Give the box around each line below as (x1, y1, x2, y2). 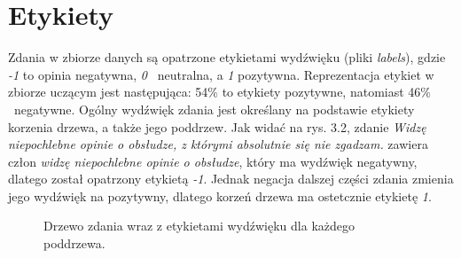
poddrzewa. (43, 234, 105, 253)
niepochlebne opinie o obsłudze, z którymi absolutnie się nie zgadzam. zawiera (8, 135, 428, 153)
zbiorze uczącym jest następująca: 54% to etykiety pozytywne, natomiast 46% (8, 82, 431, 101)
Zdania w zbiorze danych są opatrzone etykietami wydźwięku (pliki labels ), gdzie (8, 48, 446, 66)
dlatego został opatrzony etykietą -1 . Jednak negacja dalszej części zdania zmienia (8, 169, 454, 188)
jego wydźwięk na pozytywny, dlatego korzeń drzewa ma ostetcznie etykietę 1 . (8, 186, 432, 205)
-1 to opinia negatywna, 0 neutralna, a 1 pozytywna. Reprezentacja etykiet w (8, 65, 434, 83)
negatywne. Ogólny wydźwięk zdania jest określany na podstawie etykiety (13, 99, 415, 118)
